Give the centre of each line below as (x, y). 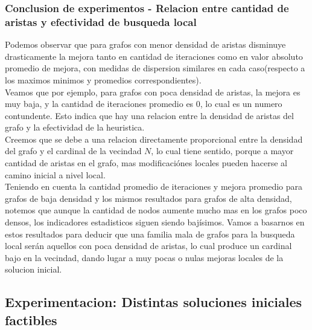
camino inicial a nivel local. (55, 174)
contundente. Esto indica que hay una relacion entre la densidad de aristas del (149, 115)
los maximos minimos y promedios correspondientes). (103, 79)
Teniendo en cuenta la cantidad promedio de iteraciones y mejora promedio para (154, 186)
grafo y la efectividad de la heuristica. (75, 127)
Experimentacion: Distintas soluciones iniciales (154, 302)
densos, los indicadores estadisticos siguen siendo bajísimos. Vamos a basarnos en (155, 222)
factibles (31, 319)
